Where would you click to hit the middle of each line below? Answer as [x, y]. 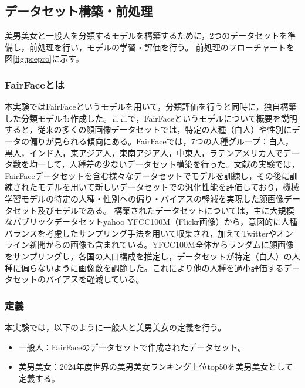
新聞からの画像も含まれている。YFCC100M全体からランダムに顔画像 [161, 244]
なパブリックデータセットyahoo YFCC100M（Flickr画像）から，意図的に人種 [151, 222]
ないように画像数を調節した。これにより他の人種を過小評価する [160, 267]
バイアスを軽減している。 [95, 279]
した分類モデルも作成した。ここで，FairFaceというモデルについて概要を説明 [151, 118]
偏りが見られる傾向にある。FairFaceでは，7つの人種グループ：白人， [161, 141]
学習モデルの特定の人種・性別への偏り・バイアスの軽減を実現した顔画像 [144, 198]
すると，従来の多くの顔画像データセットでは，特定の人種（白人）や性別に [148, 129]
